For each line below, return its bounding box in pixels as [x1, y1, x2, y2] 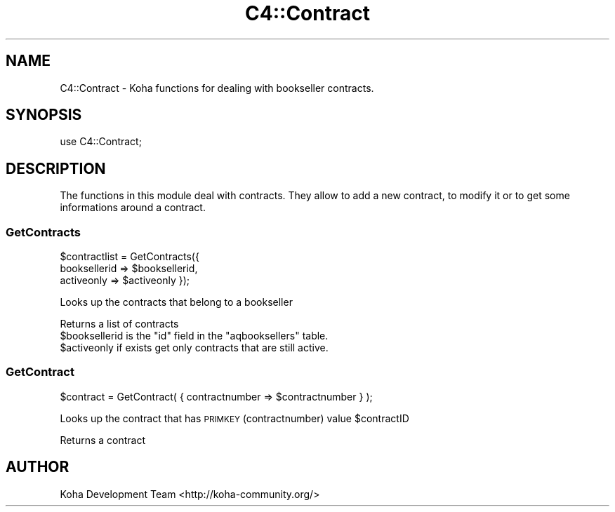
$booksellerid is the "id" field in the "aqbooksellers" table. [60, 330, 329, 342]
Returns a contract [60, 433, 146, 446]
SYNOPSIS [6, 106, 82, 124]
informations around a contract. [60, 201, 206, 214]
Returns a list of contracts [60, 318, 179, 330]
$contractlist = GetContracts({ [60, 250, 199, 263]
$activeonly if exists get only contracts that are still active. [60, 342, 329, 354]
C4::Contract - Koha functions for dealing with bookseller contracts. [60, 81, 374, 94]
